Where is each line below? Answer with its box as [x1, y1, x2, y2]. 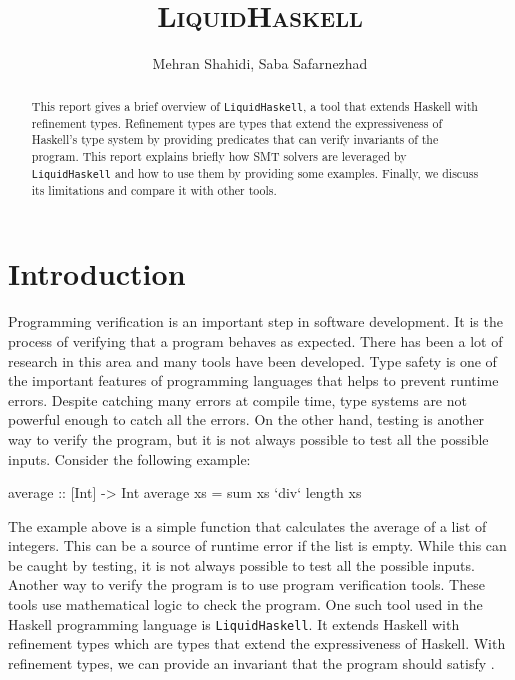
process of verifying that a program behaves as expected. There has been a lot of [8, 330, 503, 351]
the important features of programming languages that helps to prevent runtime [8, 370, 499, 391]
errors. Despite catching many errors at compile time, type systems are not [8, 389, 467, 410]
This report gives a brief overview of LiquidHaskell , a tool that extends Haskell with [31, 97, 478, 114]
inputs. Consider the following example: [8, 448, 251, 469]
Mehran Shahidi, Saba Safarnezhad [152, 53, 368, 74]
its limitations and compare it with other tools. [31, 181, 277, 198]
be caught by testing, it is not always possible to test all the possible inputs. [8, 554, 475, 575]
